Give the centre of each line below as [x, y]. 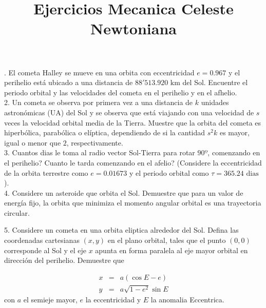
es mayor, [234, 132]
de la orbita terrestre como [46, 172]
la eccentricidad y [113, 299]
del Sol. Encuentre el [215, 82]
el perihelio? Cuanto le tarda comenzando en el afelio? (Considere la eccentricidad [133, 162]
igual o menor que [33, 142]
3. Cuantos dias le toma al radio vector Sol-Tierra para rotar [100, 152]
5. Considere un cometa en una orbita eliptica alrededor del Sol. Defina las [121, 230]
